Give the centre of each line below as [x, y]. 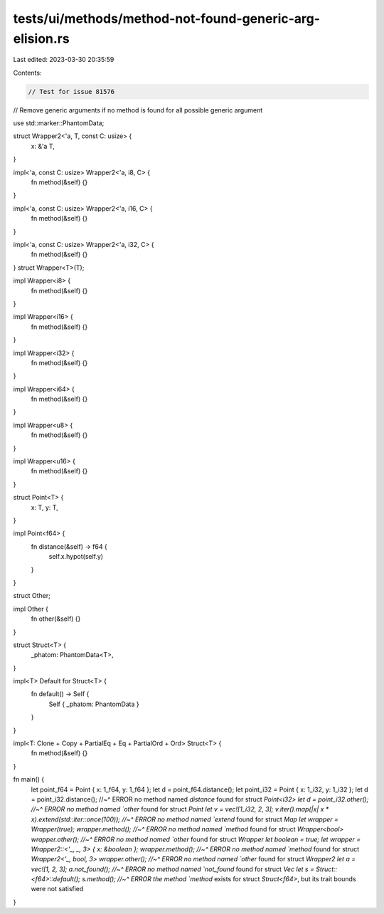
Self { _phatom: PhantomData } [94, 704]
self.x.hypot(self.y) [76, 557]
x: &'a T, [43, 146]
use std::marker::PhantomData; [59, 123]
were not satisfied [57, 889]
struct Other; [32, 596]
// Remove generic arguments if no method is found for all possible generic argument [138, 110]
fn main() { [29, 779]
